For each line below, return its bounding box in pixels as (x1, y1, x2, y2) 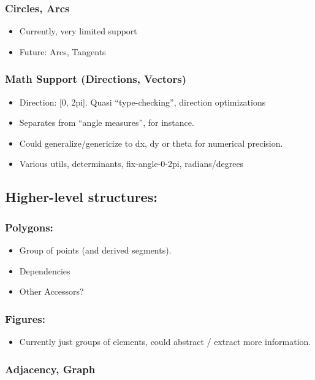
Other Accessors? (19, 285, 84, 298)
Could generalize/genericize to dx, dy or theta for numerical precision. (19, 136, 283, 149)
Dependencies (19, 264, 70, 277)
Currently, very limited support (19, 25, 137, 37)
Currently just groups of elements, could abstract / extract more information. (19, 335, 311, 347)
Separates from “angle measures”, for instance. (19, 116, 194, 129)
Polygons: (5, 219, 53, 235)
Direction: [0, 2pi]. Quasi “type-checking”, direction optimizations (19, 95, 266, 108)
